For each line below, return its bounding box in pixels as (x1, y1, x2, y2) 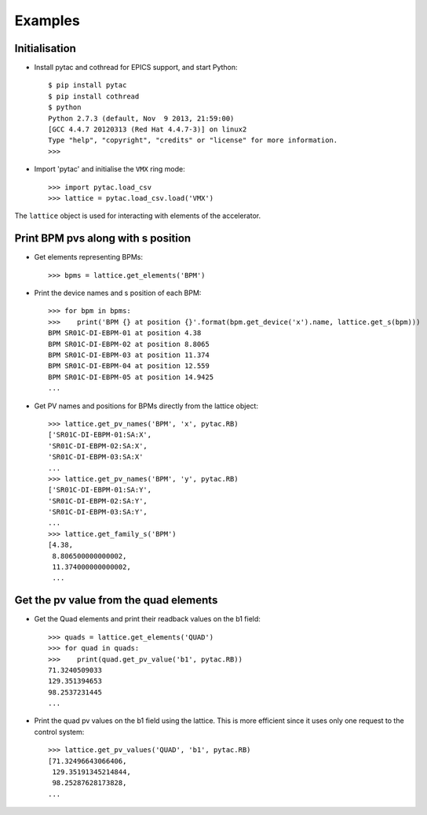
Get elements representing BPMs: (34, 253, 144, 262)
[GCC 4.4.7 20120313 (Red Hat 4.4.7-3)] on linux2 (48, 125, 247, 134)
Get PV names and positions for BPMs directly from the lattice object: (34, 401, 259, 411)
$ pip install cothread (48, 91, 140, 101)
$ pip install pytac (48, 81, 127, 90)
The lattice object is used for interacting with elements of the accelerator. (14, 211, 261, 220)
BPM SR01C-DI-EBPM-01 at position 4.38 (48, 329, 202, 337)
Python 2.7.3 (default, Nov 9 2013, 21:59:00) (48, 114, 235, 123)
